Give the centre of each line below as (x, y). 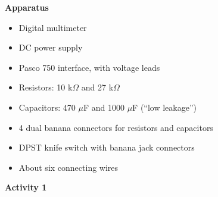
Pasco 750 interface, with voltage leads (89, 67)
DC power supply (51, 47)
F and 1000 (104, 107)
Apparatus (27, 7)
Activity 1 (26, 187)
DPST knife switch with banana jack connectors (107, 147)
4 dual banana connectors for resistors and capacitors (116, 127)
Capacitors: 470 (47, 107)
